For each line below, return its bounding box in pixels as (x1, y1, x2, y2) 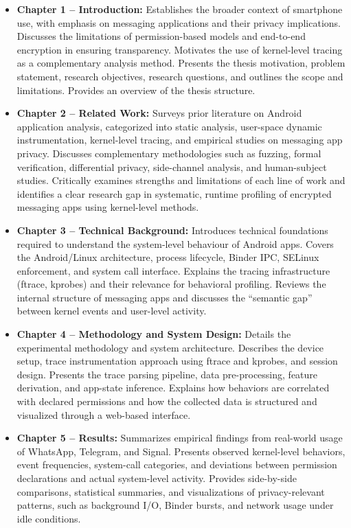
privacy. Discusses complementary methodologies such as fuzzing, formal (16, 146, 321, 160)
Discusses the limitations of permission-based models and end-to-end (16, 29, 306, 43)
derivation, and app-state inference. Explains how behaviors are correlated (16, 380, 330, 395)
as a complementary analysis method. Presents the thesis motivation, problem (16, 56, 346, 70)
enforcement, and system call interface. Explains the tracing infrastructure (16, 263, 330, 277)
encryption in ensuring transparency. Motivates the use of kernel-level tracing (16, 42, 343, 56)
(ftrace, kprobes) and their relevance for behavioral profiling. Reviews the (16, 277, 326, 291)
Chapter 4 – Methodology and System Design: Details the (16, 327, 291, 341)
